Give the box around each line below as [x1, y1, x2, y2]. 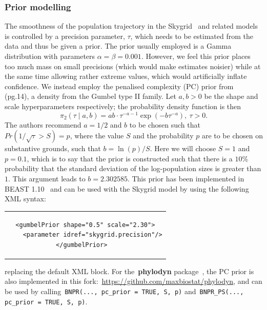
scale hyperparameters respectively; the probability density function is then [5, 100, 241, 111]
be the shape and [204, 91, 258, 101]
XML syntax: [5, 193, 46, 204]
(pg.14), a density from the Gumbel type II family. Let [5, 91, 176, 101]
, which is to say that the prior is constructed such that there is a [27, 153, 233, 163]
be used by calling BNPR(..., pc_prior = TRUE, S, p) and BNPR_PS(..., [5, 286, 244, 297]
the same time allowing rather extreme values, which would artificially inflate [5, 71, 247, 81]
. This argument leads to [8, 173, 86, 184]
